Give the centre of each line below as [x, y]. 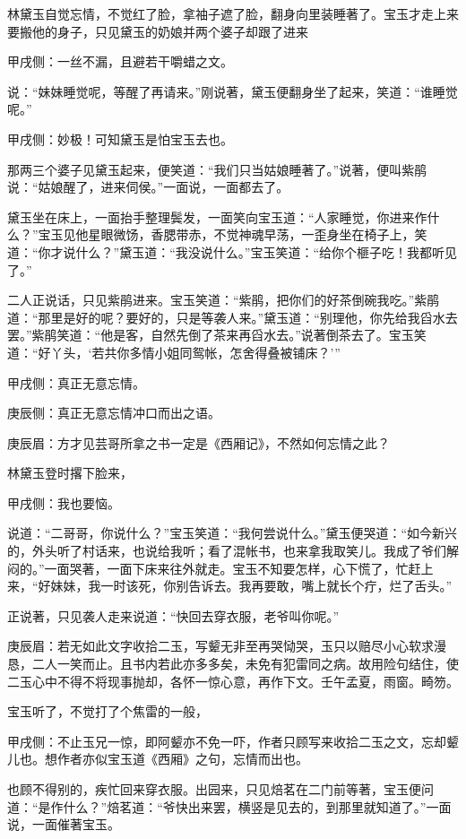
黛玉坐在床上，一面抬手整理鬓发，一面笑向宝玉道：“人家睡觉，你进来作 [217, 216]
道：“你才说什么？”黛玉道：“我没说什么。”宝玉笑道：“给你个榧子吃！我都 [220, 251]
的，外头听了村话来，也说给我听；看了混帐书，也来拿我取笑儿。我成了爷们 [227, 551]
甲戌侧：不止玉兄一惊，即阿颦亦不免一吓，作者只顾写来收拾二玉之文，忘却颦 [233, 741]
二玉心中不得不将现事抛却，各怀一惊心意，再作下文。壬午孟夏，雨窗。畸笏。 [233, 681]
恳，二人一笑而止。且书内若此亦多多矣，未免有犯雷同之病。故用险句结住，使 [233, 664]
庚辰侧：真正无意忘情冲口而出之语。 [114, 413]
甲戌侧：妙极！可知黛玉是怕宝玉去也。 [120, 138]
